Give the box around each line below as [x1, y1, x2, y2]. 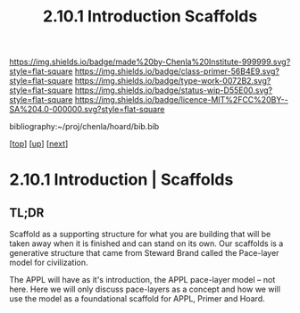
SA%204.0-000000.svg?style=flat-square [9, 104, 165, 115]
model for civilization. [9, 257, 88, 268]
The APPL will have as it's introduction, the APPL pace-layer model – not [9, 275, 276, 285]
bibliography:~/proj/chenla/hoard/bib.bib [9, 121, 160, 132]
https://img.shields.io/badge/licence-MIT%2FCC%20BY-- [74, 95, 288, 105]
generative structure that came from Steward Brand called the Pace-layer [9, 248, 279, 259]
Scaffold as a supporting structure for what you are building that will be [9, 229, 271, 240]
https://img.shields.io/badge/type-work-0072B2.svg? [74, 76, 271, 86]
